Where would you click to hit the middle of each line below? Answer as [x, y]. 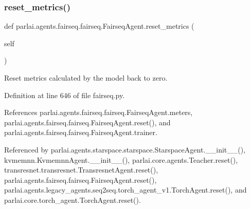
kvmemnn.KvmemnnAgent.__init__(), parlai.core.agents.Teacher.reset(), [121, 159]
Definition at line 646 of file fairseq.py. [65, 95]
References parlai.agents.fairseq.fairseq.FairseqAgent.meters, [98, 112]
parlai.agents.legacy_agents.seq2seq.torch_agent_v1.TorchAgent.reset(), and [126, 190]
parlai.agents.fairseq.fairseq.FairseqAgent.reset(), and [87, 122]
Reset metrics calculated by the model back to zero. [86, 78]
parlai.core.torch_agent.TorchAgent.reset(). [73, 199]
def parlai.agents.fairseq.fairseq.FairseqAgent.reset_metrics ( [99, 26]
